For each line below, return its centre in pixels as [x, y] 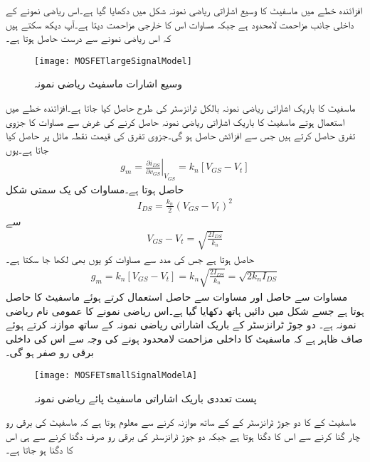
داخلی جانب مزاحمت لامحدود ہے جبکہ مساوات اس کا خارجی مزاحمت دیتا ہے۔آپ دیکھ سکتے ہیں [180, 24]
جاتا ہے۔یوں [27, 149]
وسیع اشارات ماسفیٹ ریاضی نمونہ [108, 84]
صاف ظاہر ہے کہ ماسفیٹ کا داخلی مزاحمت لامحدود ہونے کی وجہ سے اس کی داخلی [184, 338]
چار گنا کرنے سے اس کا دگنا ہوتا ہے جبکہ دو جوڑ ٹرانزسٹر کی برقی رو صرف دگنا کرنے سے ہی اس [183, 435]
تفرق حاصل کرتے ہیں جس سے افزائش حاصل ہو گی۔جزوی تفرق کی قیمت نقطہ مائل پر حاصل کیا [181, 135]
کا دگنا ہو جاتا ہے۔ [39, 450]
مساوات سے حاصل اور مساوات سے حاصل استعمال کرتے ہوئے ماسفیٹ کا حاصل [177, 296]
